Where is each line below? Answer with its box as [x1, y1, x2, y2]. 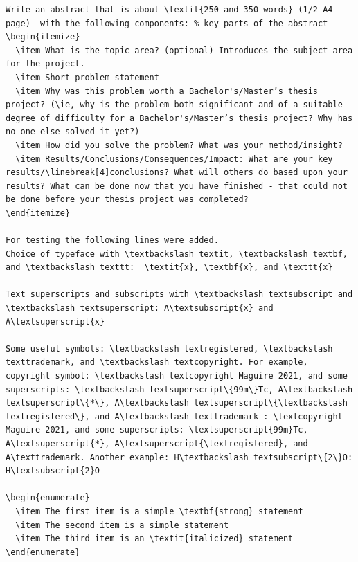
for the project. [6, 59, 85, 69]
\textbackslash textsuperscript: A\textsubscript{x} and [6, 303, 274, 314]
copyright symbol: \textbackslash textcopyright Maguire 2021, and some [6, 371, 348, 381]
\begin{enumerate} [6, 493, 90, 503]
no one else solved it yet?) [6, 127, 140, 137]
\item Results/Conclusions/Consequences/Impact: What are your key [15, 154, 333, 164]
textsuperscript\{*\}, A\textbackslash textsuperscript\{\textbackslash [6, 398, 348, 408]
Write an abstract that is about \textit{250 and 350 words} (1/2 [6, 5, 319, 15]
